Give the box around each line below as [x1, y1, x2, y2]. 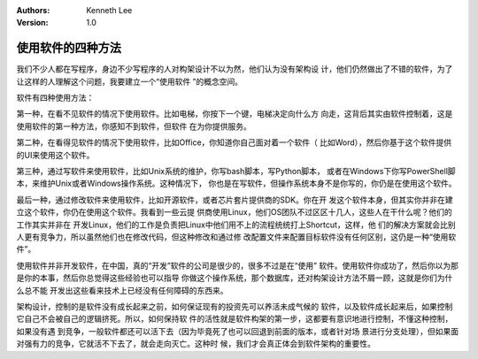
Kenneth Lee [86, 5, 133, 15]
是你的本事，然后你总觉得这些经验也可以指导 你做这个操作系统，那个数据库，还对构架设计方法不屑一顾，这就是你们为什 [16, 272, 453, 283]
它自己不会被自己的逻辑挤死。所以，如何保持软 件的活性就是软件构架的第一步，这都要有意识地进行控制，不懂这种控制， [16, 314, 453, 325]
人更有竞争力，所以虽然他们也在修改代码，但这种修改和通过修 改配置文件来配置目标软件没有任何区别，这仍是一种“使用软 [16, 231, 457, 242]
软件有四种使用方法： [16, 93, 95, 103]
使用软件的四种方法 [16, 41, 121, 56]
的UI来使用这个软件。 [16, 149, 95, 160]
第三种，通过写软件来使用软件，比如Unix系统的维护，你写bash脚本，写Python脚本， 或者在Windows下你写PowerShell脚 [16, 166, 456, 177]
